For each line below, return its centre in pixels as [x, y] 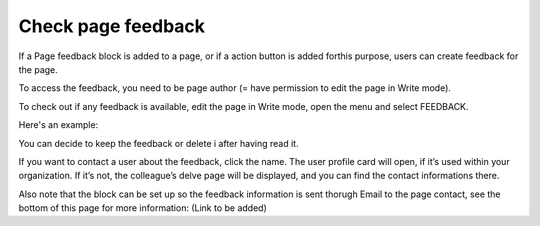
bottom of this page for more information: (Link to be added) [142, 208]
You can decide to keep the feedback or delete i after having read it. [158, 143]
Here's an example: [58, 125]
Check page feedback [111, 26]
